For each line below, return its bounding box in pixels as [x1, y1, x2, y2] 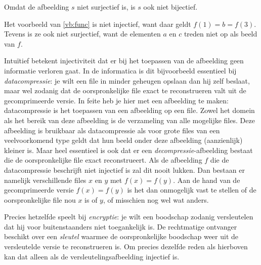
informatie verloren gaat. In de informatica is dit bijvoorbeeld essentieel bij [4, 65, 237, 75]
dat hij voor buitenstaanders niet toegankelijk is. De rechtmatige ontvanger [4, 221, 237, 232]
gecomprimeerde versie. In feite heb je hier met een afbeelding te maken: [4, 95, 229, 105]
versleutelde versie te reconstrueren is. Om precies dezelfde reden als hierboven [4, 241, 248, 252]
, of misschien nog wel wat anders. [103, 194, 209, 205]
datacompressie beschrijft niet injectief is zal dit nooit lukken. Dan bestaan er [4, 164, 245, 175]
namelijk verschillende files [4, 174, 86, 185]
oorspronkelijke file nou [4, 194, 76, 205]
